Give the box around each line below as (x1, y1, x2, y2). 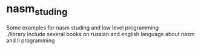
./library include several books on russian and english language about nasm (6, 30, 195, 37)
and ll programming (6, 37, 55, 44)
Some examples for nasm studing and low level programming (6, 23, 159, 31)
